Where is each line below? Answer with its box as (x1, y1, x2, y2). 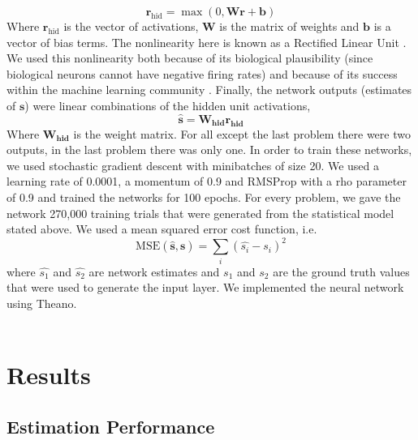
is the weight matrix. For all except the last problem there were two (73, 125, 411, 142)
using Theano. (6, 294, 77, 311)
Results (6, 358, 91, 391)
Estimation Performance (6, 413, 215, 438)
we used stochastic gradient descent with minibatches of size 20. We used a (6, 156, 380, 173)
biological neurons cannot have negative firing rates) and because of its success (6, 65, 398, 82)
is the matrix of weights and (219, 18, 360, 34)
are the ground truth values (273, 263, 410, 280)
